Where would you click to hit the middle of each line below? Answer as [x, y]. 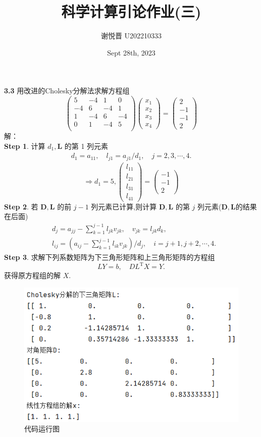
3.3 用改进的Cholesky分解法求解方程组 [67, 91]
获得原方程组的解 [32, 275]
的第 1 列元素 [86, 146]
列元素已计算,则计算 [124, 206]
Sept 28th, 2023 [131, 52]
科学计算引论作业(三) [131, 11]
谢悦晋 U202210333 [131, 36]
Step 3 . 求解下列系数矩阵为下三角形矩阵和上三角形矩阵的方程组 [110, 257]
